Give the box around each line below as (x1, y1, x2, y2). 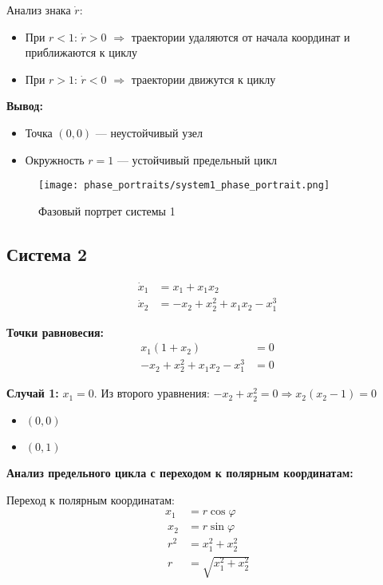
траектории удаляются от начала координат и (131, 28, 350, 45)
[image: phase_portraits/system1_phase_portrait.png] (38, 180, 330, 192)
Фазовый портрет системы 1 (38, 202, 176, 219)
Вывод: (6, 97, 43, 114)
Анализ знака (6, 2, 71, 18)
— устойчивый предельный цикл (116, 151, 277, 168)
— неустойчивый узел (95, 124, 203, 140)
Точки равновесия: (6, 323, 105, 340)
